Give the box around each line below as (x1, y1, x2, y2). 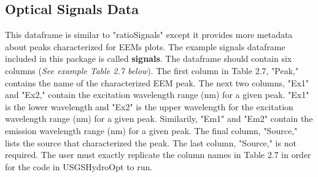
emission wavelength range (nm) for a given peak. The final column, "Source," (5, 124, 298, 137)
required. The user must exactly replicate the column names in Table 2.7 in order (5, 148, 311, 161)
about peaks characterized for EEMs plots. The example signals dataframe (5, 40, 285, 53)
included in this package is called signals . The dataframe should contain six (5, 52, 292, 65)
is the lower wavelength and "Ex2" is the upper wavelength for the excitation (5, 100, 293, 113)
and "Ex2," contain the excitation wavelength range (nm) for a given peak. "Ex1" (5, 88, 309, 101)
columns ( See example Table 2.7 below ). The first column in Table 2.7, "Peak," (5, 64, 299, 77)
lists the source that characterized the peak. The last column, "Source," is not (5, 136, 297, 149)
